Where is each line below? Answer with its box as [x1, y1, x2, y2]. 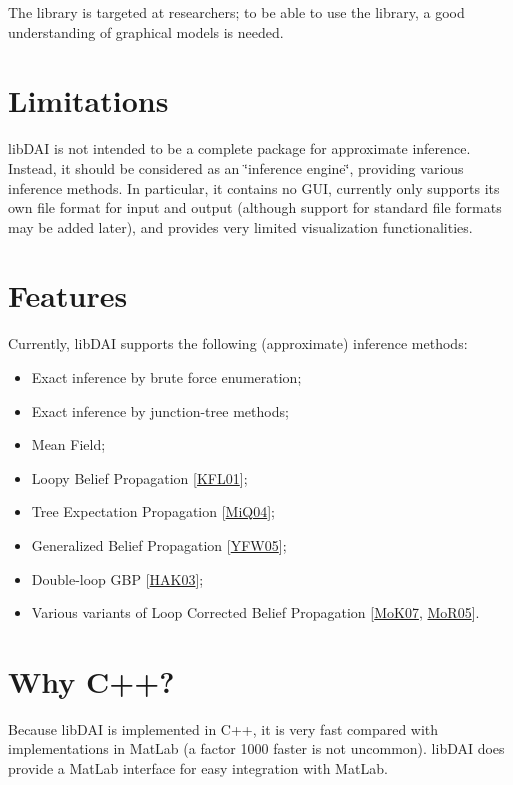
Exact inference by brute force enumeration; [31, 367, 302, 387]
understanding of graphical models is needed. [8, 21, 284, 42]
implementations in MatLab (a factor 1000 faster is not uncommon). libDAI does [8, 738, 505, 759]
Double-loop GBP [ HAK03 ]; [31, 568, 204, 589]
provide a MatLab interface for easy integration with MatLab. [8, 758, 388, 779]
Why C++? [8, 660, 175, 701]
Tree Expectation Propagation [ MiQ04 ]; [31, 501, 275, 522]
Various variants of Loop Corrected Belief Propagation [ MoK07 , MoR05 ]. [31, 602, 480, 623]
